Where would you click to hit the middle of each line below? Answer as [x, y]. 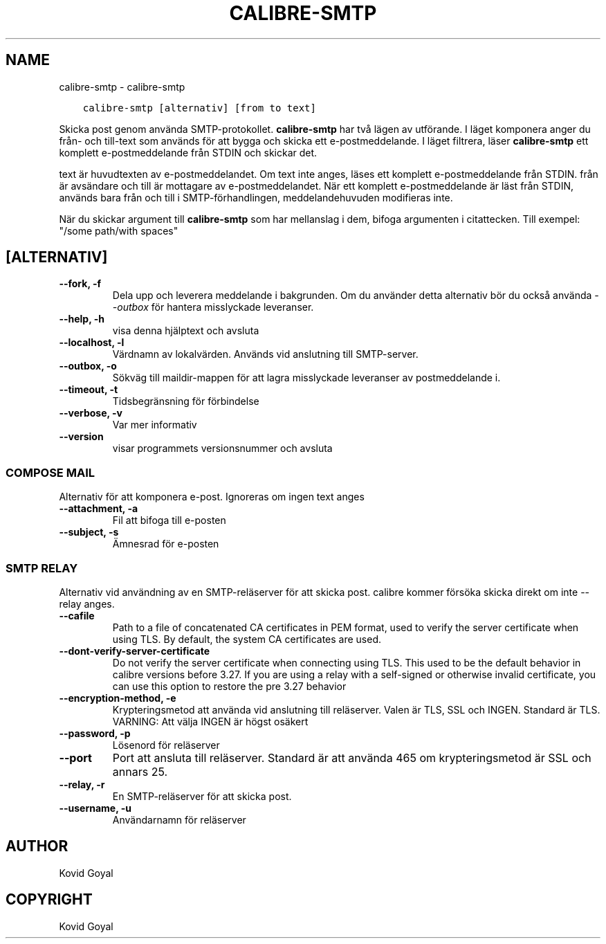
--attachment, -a [99, 509]
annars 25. [140, 771]
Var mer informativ [155, 425]
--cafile [77, 615]
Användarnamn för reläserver [179, 819]
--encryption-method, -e [118, 698]
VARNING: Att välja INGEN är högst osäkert [210, 721]
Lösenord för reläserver [166, 745]
